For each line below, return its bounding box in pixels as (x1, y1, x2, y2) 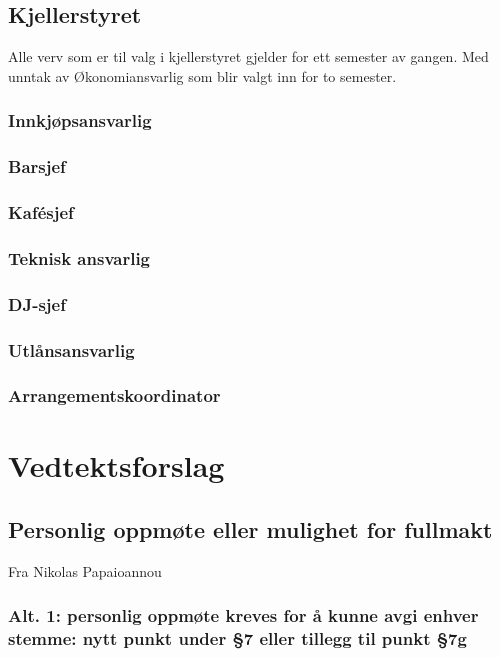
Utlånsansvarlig (8, 337, 135, 362)
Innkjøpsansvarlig (8, 108, 152, 133)
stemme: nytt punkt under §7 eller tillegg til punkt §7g (8, 626, 467, 651)
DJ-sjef (8, 291, 66, 316)
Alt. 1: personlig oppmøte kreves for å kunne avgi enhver (8, 603, 479, 628)
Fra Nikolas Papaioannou (8, 560, 162, 581)
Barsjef (8, 154, 66, 179)
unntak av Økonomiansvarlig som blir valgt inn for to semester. (8, 65, 397, 86)
